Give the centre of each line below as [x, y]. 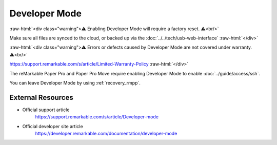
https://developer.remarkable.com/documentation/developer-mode [106, 133]
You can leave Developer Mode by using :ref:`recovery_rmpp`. [75, 82]
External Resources [42, 97]
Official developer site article [53, 126]
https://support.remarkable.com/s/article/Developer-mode [97, 117]
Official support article [46, 110]
